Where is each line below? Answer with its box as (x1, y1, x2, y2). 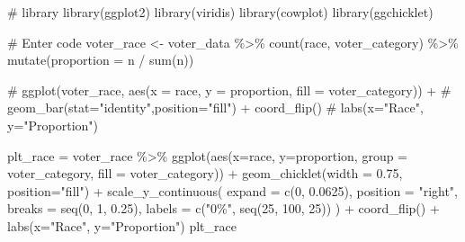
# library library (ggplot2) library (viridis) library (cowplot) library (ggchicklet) (7, 3, 434, 21)
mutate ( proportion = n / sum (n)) (7, 50, 194, 69)
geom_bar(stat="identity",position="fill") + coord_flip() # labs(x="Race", (7, 98, 424, 117)
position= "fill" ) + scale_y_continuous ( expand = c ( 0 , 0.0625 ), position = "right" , (7, 181, 459, 200)
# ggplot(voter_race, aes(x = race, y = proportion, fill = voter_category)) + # (7, 80, 452, 99)
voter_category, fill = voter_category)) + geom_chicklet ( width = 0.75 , (7, 164, 403, 183)
